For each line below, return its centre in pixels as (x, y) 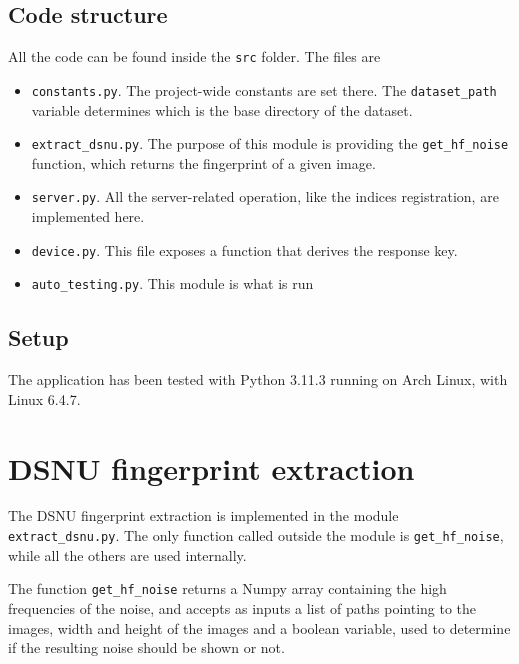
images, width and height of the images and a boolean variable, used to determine (259, 627)
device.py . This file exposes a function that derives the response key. (244, 249)
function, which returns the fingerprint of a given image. (203, 162)
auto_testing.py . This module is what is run (172, 283)
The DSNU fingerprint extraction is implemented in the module (203, 515)
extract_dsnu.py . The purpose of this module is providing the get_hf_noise (270, 143)
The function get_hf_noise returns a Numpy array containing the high (227, 588)
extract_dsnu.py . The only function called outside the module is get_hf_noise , (256, 535)
